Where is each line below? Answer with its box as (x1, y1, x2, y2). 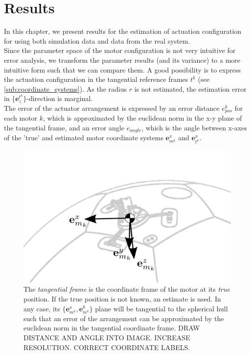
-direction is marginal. (26, 93, 92, 103)
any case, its (23, 303, 60, 313)
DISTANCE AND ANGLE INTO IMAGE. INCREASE (23, 332, 190, 343)
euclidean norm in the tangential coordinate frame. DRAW (23, 323, 200, 333)
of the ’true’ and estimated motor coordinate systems (4, 132, 163, 143)
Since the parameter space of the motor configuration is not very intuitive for (4, 45, 236, 55)
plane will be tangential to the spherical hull (95, 303, 228, 313)
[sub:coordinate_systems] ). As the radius (4, 83, 127, 94)
